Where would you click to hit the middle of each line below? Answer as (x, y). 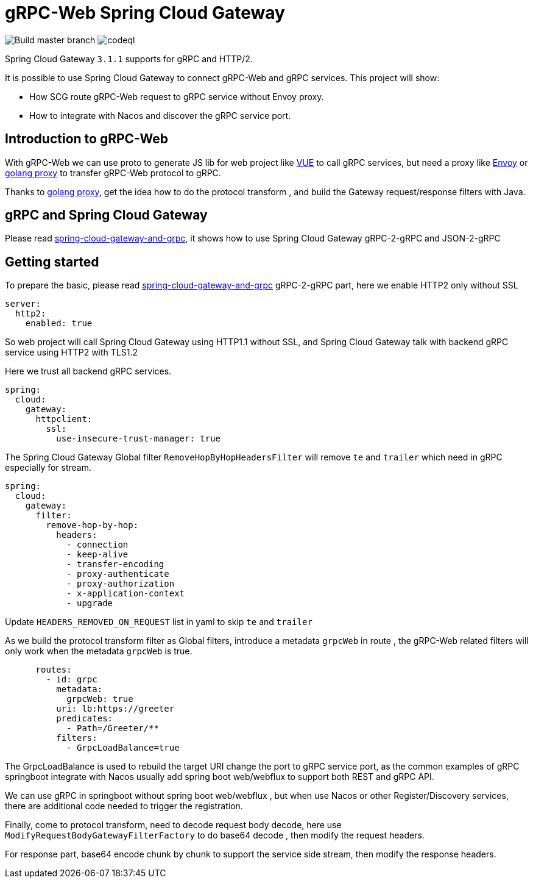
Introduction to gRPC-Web (86, 139)
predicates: (85, 719)
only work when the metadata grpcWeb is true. (99, 651)
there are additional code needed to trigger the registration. (124, 806)
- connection (97, 545)
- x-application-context (126, 594)
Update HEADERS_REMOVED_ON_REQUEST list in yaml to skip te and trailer (159, 622)
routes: (54, 670)
